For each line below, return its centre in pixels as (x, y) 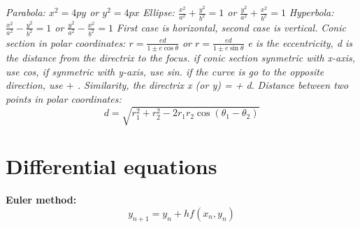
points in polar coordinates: (64, 98)
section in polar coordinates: (66, 42)
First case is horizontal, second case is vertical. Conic (231, 27)
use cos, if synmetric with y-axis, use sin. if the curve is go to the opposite (165, 71)
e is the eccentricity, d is (300, 42)
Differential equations (111, 166)
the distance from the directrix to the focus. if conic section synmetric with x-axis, (181, 58)
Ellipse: (159, 12)
